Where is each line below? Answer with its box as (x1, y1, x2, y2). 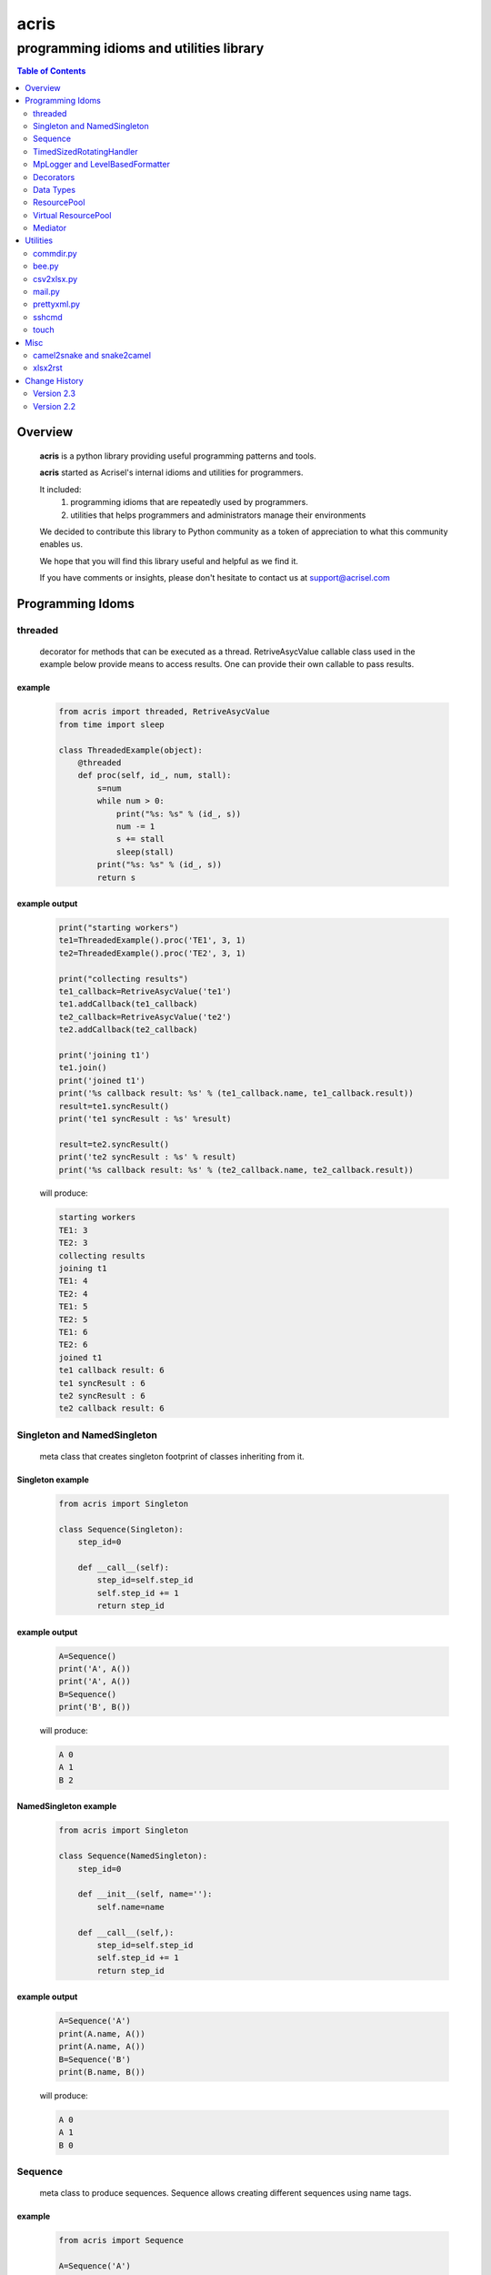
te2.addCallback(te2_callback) (58, 1025, 199, 1035)
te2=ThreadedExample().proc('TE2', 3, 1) (58, 947, 246, 958)
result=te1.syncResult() (58, 1101, 170, 1111)
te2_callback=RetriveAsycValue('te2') (58, 1011, 232, 1022)
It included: (39, 483, 82, 495)
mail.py (33, 287, 61, 298)
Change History (25, 375, 84, 386)
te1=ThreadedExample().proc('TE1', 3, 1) (58, 935, 246, 945)
